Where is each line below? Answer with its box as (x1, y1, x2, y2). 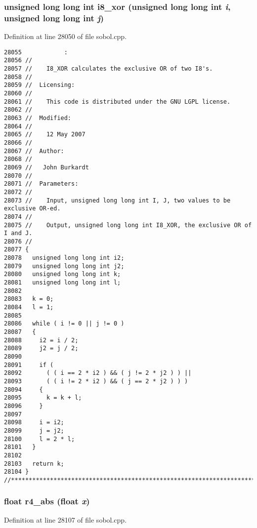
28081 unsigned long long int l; (4, 279, 121, 286)
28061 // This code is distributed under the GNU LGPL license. (4, 98, 231, 105)
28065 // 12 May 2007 (4, 131, 86, 138)
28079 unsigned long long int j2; (4, 262, 125, 270)
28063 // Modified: (4, 114, 72, 122)
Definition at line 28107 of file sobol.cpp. (4, 514, 127, 525)
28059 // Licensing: (4, 81, 75, 89)
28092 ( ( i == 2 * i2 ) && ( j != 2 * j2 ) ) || (4, 369, 192, 377)
